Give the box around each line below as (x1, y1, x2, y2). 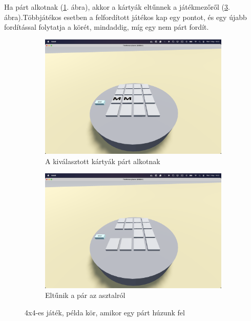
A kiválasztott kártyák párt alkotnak (45, 155, 160, 166)
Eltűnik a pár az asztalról (45, 290, 126, 300)
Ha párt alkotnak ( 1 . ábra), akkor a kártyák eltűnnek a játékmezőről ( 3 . (4, 2, 230, 12)
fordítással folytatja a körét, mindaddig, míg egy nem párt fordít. (4, 22, 209, 32)
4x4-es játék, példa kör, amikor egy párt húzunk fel (25, 307, 185, 317)
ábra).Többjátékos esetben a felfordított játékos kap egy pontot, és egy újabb (4, 11, 247, 22)
